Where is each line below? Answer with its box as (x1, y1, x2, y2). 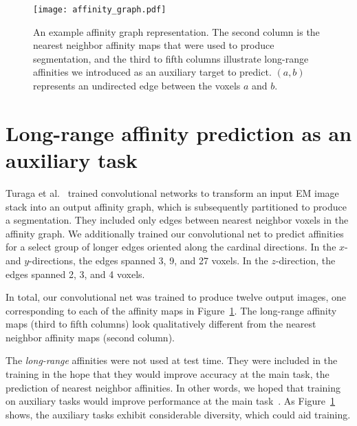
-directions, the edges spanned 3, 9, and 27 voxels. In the (29, 253, 268, 267)
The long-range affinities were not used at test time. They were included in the (6, 353, 338, 368)
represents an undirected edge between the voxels (33, 78, 241, 93)
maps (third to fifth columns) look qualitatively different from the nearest (6, 317, 316, 331)
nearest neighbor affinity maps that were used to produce (33, 38, 274, 52)
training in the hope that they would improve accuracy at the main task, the (6, 367, 329, 381)
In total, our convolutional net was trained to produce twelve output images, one (6, 290, 346, 304)
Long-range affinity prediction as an (6, 118, 352, 147)
